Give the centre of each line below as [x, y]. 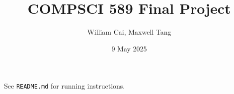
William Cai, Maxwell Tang [129, 32]
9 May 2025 [129, 48]
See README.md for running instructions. [65, 86]
